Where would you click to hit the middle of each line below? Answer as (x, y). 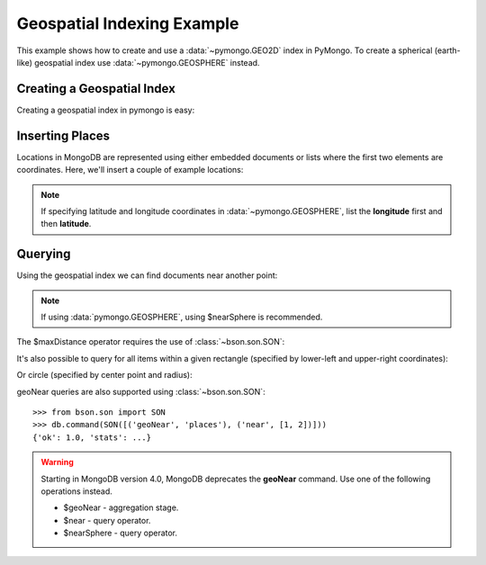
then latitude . (66, 224)
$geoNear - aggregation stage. (121, 507)
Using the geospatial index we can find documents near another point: (147, 275)
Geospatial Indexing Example (128, 23)
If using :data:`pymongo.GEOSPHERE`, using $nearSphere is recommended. (182, 317)
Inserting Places (63, 135)
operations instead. (76, 491)
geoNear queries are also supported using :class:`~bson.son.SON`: (141, 391)
